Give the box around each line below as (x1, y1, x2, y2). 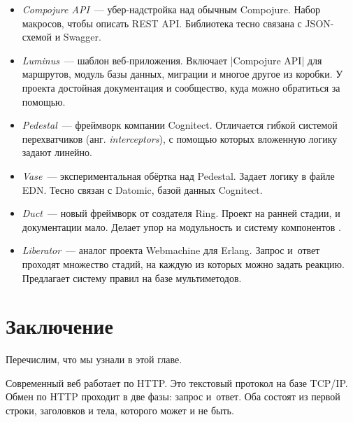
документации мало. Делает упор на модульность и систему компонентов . (22, 219, 341, 234)
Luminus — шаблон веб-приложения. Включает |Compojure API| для (22, 52, 322, 67)
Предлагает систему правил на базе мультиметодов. (22, 270, 242, 285)
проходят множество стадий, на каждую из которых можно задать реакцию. (22, 256, 345, 271)
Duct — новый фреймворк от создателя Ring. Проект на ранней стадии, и (22, 206, 340, 220)
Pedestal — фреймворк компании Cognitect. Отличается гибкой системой (22, 118, 338, 132)
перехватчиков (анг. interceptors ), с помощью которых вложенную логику (22, 131, 338, 146)
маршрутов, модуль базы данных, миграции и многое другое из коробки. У (22, 66, 343, 81)
